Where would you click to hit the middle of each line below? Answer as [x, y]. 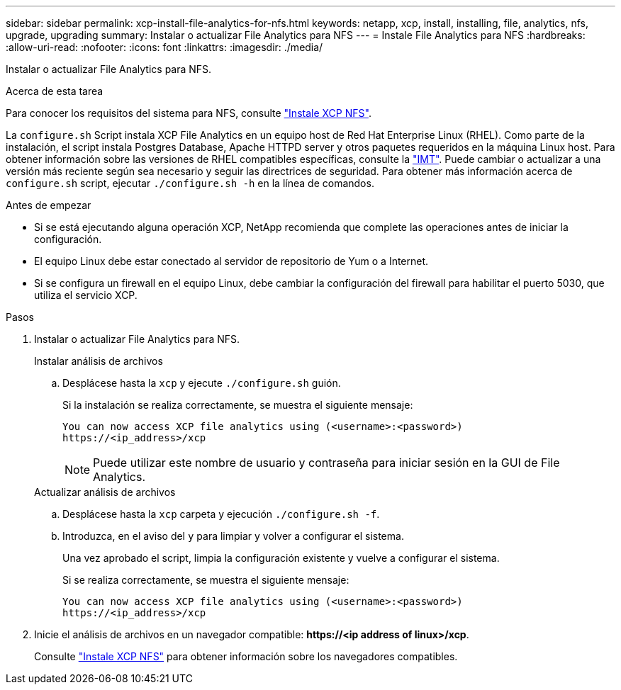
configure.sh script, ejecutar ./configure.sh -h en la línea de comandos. [190, 183]
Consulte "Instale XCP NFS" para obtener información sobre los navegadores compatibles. [246, 656]
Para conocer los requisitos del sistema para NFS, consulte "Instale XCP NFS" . [189, 113]
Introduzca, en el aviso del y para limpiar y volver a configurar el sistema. [233, 536]
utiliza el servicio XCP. [86, 295]
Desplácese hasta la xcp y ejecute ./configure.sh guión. [202, 383]
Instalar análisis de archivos [99, 361]
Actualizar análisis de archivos [105, 492]
